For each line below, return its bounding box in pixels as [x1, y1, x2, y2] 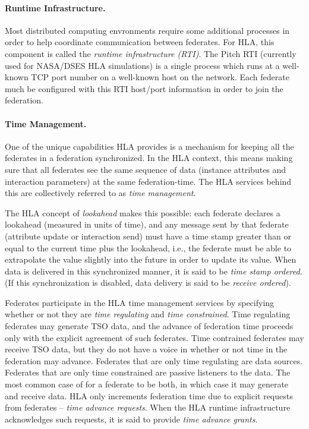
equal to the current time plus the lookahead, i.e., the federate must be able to [5, 241, 292, 254]
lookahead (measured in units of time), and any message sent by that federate [5, 218, 289, 231]
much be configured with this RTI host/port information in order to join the [5, 82, 283, 94]
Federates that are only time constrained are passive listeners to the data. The [5, 366, 291, 378]
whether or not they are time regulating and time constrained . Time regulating [5, 308, 291, 320]
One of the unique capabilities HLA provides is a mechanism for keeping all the [5, 140, 294, 152]
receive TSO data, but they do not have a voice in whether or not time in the [5, 343, 288, 355]
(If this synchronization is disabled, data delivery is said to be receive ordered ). [5, 276, 291, 289]
